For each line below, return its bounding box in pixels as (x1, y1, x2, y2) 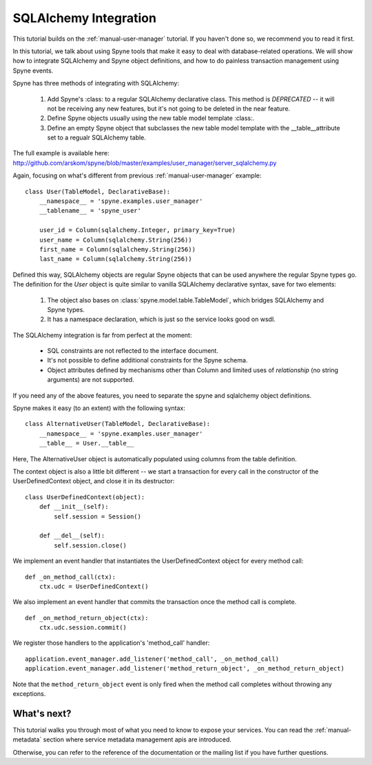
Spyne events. (12, 66, 54, 75)
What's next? (12, 708, 72, 719)
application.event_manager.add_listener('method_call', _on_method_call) (25, 655, 280, 663)
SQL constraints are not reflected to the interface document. (47, 347, 218, 355)
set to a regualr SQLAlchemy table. (47, 133, 146, 142)
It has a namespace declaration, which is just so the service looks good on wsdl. (47, 315, 276, 324)
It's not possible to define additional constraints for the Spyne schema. (47, 356, 248, 365)
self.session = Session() (54, 512, 141, 521)
